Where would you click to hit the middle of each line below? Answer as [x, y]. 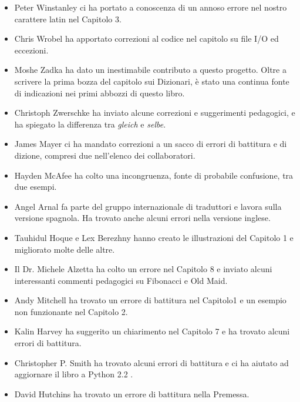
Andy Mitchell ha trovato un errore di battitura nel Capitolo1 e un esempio [150, 300]
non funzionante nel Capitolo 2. [71, 311]
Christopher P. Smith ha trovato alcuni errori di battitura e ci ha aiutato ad [151, 362]
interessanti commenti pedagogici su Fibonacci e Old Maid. [121, 280]
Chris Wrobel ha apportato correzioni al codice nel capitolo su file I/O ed [146, 38]
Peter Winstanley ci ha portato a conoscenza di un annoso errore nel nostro [151, 7]
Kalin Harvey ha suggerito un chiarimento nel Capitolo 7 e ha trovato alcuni [152, 331]
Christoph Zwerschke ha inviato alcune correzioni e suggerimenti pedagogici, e [155, 113]
